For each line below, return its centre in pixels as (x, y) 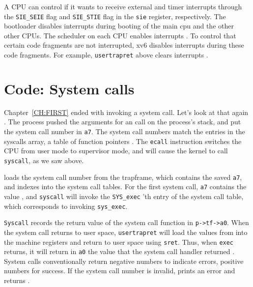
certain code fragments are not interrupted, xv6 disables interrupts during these (124, 45)
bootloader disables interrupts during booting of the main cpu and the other (119, 26)
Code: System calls (69, 88)
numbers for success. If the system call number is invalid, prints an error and (120, 271)
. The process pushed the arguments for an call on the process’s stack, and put (123, 122)
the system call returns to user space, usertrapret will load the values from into (126, 232)
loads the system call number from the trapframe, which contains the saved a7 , (123, 177)
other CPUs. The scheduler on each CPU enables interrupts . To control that (120, 35)
